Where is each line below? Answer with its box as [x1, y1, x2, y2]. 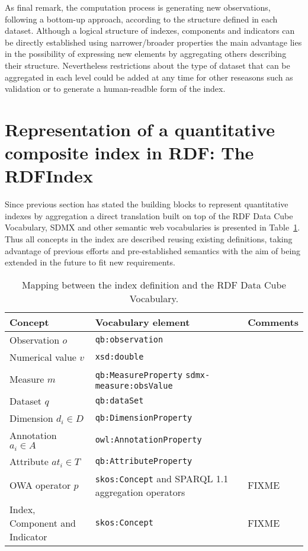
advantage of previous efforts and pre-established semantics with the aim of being [5, 244, 301, 257]
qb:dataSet [95, 396, 144, 406]
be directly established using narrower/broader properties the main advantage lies [5, 36, 302, 48]
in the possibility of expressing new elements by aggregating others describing [5, 47, 287, 60]
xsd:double [95, 352, 144, 362]
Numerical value [9, 350, 76, 364]
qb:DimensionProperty [95, 413, 192, 423]
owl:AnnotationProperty [95, 434, 202, 444]
